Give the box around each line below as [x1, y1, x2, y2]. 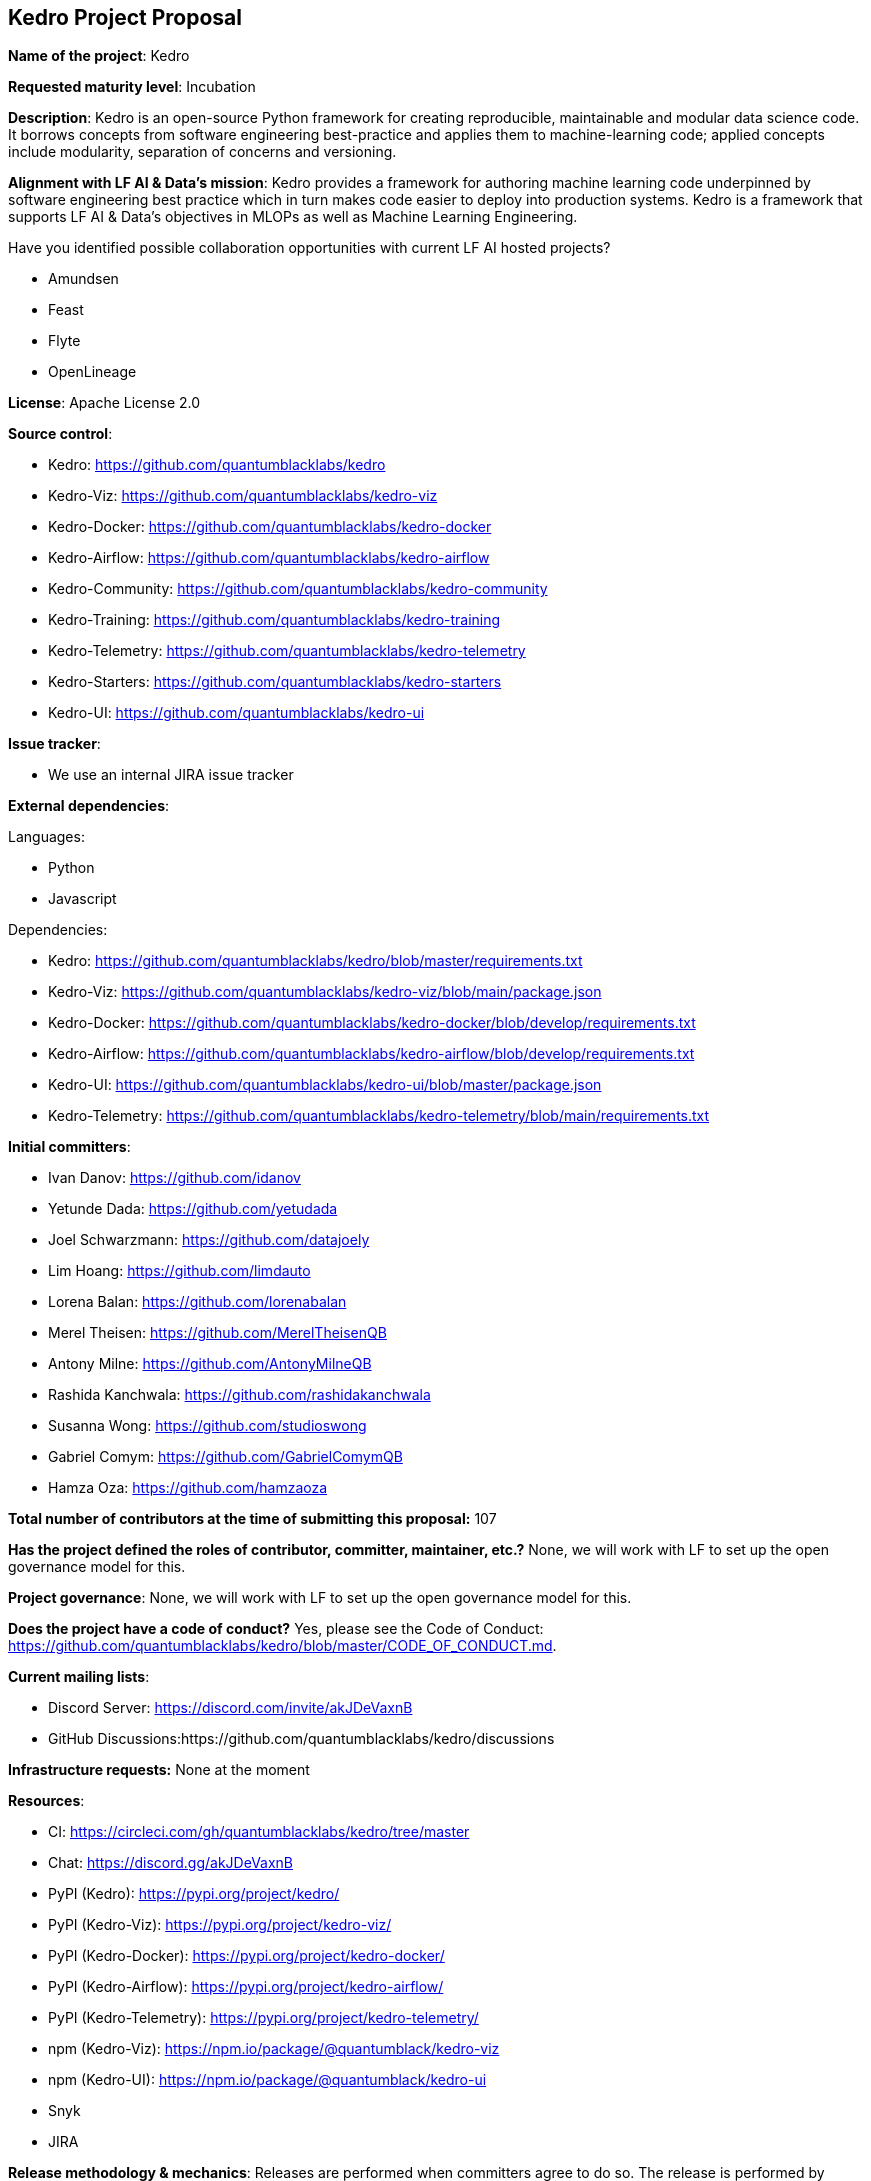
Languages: [8, 828, 85, 846]
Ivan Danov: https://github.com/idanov [48, 1169, 301, 1187]
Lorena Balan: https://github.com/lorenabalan [48, 1293, 347, 1311]
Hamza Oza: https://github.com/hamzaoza [48, 1479, 328, 1497]
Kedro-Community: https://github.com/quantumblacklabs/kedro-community [48, 580, 548, 598]
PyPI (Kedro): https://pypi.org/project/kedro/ [48, 1885, 340, 1903]
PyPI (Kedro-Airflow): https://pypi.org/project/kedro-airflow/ [48, 1978, 444, 1996]
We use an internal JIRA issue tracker [48, 766, 294, 784]
